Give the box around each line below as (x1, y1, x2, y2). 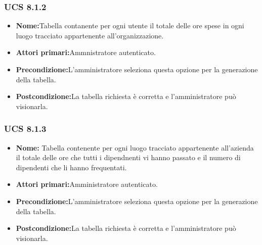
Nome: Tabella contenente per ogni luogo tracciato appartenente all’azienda (16, 142, 254, 153)
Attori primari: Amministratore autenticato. (16, 179, 158, 189)
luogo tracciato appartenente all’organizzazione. (16, 30, 164, 40)
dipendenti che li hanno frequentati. (16, 162, 127, 172)
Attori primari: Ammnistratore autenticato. (16, 47, 156, 58)
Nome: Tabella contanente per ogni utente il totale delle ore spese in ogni (16, 20, 244, 31)
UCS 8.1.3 (4, 122, 47, 135)
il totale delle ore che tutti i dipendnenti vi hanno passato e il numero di (16, 152, 241, 163)
